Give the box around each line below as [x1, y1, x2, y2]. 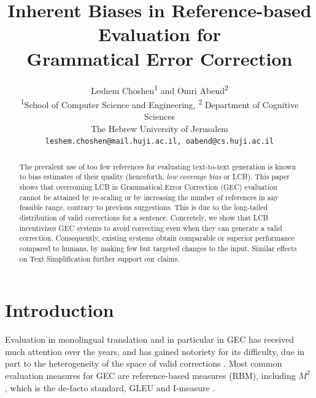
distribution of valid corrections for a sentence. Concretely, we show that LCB [19, 212, 269, 222]
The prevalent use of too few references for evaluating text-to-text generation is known [19, 161, 296, 171]
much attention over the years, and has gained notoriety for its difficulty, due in [5, 345, 305, 357]
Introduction [5, 297, 114, 322]
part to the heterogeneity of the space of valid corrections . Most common [5, 357, 282, 370]
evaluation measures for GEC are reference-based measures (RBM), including [5, 369, 296, 381]
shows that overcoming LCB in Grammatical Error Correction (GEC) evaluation [19, 181, 277, 192]
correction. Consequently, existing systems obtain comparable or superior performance [19, 233, 295, 243]
